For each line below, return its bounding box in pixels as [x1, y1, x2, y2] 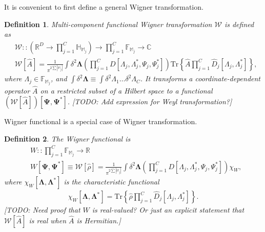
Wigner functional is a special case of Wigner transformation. [4, 116, 197, 127]
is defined [224, 18, 254, 29]
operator [4, 85, 30, 96]
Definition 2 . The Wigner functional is [4, 133, 131, 144]
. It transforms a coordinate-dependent [140, 73, 261, 84]
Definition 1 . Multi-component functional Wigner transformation [4, 18, 212, 29]
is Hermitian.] [76, 215, 121, 225]
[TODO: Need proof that [4, 204, 80, 215]
